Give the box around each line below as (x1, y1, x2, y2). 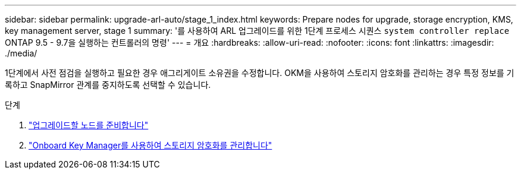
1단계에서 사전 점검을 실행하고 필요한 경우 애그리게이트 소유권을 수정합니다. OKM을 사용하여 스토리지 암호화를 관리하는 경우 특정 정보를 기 (5, 68, 514, 78)
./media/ (5, 48, 37, 58)
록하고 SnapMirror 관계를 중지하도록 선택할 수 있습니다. (5, 80, 211, 90)
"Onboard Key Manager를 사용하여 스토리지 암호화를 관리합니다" (29, 140, 272, 150)
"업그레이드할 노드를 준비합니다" (29, 120, 149, 130)
